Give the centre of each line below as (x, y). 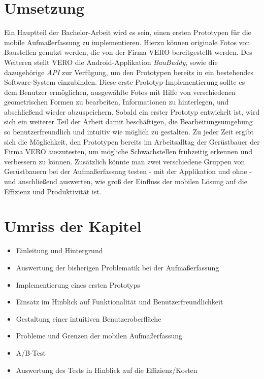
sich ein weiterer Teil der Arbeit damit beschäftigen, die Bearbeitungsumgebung (128, 122)
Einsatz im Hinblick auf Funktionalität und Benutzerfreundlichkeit (120, 302)
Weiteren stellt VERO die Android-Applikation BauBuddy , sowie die (111, 62)
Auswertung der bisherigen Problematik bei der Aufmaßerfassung (118, 267)
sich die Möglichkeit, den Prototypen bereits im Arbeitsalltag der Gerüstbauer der (132, 141)
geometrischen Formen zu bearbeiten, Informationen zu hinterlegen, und (117, 102)
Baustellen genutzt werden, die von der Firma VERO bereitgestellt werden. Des (128, 52)
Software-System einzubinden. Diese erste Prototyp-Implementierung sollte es (125, 82)
